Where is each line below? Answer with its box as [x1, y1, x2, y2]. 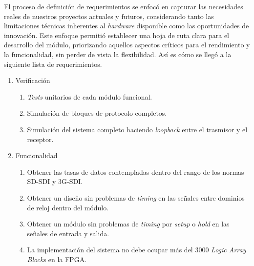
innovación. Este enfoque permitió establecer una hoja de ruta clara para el [4, 30, 230, 40]
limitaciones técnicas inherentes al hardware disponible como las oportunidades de [4, 20, 249, 31]
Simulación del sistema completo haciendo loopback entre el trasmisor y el [27, 124, 248, 134]
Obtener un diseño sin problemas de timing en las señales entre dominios [27, 192, 245, 203]
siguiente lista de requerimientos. [4, 59, 102, 69]
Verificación [15, 75, 50, 85]
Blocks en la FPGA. [27, 254, 87, 264]
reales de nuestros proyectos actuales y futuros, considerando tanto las [4, 11, 214, 21]
